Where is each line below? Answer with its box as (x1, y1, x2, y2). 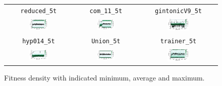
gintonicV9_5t (154, 7, 202, 15)
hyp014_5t (22, 38, 55, 45)
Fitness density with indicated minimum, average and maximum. (4, 72, 205, 82)
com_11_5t (89, 7, 123, 15)
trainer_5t (160, 38, 197, 45)
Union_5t (91, 38, 121, 45)
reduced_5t (20, 7, 57, 15)
